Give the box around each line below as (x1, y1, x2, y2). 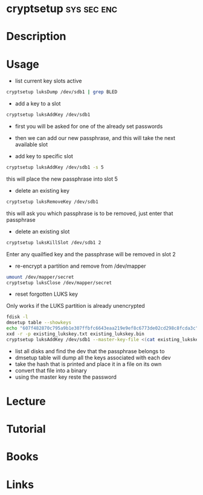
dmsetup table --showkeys (6, 320, 71, 326)
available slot (14, 141, 48, 148)
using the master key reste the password (14, 373, 117, 380)
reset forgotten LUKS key (14, 290, 79, 298)
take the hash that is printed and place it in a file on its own (14, 360, 162, 368)
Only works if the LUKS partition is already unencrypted (6, 302, 145, 310)
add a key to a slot (14, 100, 61, 107)
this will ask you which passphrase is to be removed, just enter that (6, 210, 173, 217)
